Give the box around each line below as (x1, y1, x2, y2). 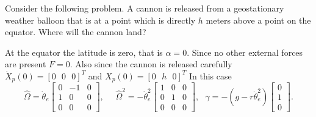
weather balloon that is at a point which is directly (5, 13, 196, 26)
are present (5, 58, 46, 70)
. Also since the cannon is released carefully (70, 58, 232, 70)
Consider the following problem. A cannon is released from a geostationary (5, 2, 284, 14)
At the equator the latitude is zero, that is (5, 45, 163, 58)
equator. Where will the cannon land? (5, 25, 146, 38)
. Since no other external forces (187, 45, 303, 58)
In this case (189, 69, 232, 82)
